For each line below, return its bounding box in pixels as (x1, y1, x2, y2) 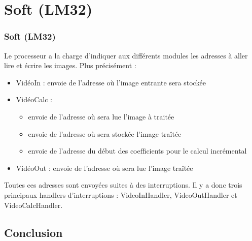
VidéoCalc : (16, 94, 52, 105)
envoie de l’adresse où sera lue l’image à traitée (28, 111, 174, 122)
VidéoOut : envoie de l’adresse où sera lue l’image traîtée (16, 162, 193, 173)
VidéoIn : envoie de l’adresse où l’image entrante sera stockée (16, 77, 206, 87)
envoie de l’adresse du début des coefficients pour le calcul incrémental (28, 145, 247, 156)
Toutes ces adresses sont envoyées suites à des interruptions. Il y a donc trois (4, 179, 242, 190)
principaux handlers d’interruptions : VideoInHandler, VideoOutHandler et (4, 189, 237, 200)
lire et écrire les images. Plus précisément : (4, 60, 136, 71)
